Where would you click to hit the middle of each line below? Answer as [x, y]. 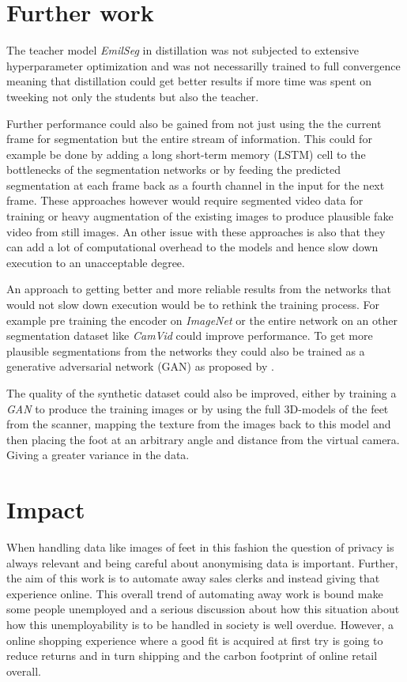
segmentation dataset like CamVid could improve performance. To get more [190, 335]
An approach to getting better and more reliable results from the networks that [199, 289]
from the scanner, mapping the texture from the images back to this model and [199, 424]
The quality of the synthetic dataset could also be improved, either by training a [202, 393]
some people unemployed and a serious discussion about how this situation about [203, 609]
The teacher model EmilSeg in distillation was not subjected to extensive [183, 50]
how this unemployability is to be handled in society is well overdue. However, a [200, 625]
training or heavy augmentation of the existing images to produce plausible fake [200, 216]
